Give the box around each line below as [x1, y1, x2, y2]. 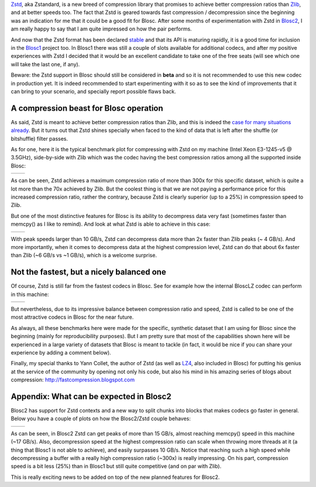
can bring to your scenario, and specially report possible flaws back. [11, 88, 177, 95]
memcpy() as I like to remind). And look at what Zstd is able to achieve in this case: [11, 220, 211, 228]
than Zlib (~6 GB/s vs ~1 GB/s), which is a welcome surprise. [11, 252, 157, 259]
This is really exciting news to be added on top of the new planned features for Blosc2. [11, 474, 220, 481]
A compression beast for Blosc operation [11, 103, 163, 113]
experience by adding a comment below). [11, 349, 111, 356]
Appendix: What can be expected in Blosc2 [11, 391, 172, 401]
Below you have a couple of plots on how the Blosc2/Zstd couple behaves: [11, 415, 191, 422]
